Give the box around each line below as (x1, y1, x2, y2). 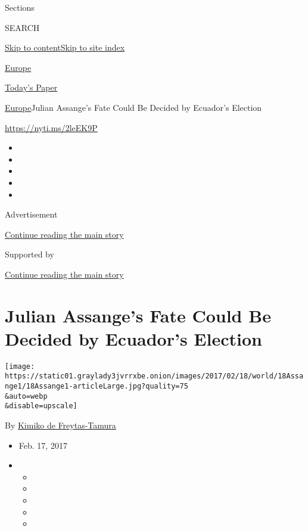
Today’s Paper (5, 81, 58, 94)
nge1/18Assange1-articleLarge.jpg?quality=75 (5, 382, 188, 391)
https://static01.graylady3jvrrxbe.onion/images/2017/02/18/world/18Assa (5, 372, 304, 381)
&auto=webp (5, 392, 48, 400)
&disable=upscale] (5, 402, 77, 411)
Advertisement (5, 208, 58, 221)
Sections (5, 1, 35, 13)
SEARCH (5, 21, 40, 33)
